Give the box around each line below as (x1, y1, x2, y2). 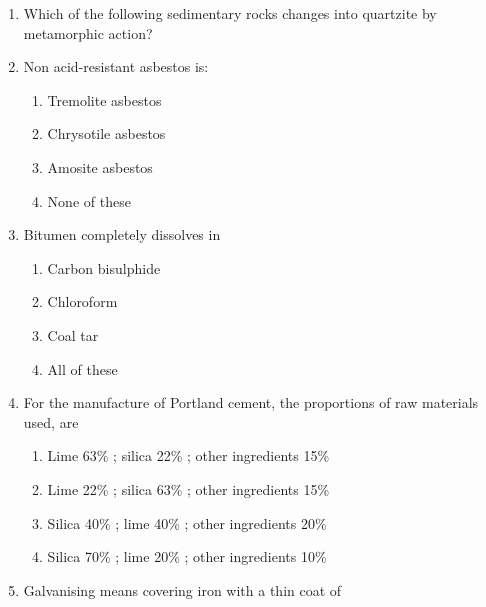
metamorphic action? (23, 22, 153, 43)
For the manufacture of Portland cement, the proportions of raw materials (23, 392, 479, 413)
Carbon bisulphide (47, 257, 161, 278)
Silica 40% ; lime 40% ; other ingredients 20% (47, 512, 327, 533)
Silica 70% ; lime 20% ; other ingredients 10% (47, 546, 327, 567)
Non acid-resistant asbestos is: (23, 56, 209, 77)
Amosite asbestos (47, 156, 153, 177)
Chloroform (47, 291, 118, 312)
